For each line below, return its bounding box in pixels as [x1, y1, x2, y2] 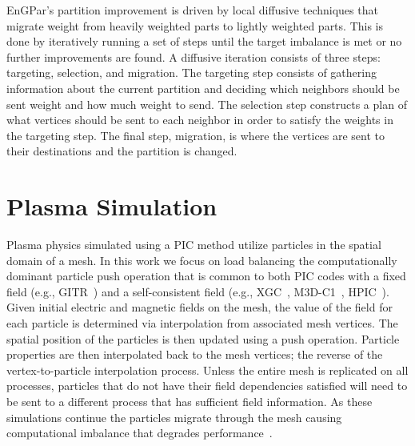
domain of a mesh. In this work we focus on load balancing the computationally [6, 251, 397, 268]
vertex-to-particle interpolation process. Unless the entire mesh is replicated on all [6, 361, 409, 378]
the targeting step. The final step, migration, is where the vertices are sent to [6, 127, 385, 143]
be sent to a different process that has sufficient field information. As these [6, 393, 373, 409]
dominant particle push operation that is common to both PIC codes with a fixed [6, 267, 406, 284]
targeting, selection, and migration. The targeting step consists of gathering [6, 64, 377, 81]
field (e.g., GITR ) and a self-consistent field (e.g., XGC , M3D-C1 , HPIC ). [6, 283, 389, 299]
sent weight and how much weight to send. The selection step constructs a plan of [6, 95, 407, 112]
